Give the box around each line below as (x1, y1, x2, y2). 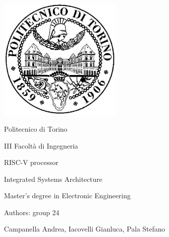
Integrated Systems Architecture (4, 173, 103, 184)
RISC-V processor (4, 157, 58, 167)
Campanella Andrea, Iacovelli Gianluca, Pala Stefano (4, 224, 166, 234)
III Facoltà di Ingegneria (4, 140, 78, 151)
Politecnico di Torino (4, 123, 67, 134)
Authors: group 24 (4, 207, 59, 217)
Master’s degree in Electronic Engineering (4, 190, 131, 201)
